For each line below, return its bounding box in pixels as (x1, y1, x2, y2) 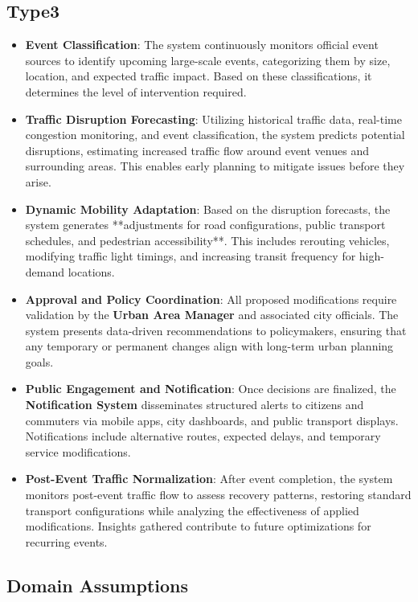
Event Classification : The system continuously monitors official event (25, 36, 379, 53)
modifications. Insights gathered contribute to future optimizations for (25, 518, 371, 534)
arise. (25, 173, 51, 190)
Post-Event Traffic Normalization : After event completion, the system (25, 470, 393, 487)
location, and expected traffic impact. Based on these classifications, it (25, 68, 372, 84)
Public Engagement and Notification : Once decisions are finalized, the (25, 380, 396, 397)
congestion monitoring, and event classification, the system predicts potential (25, 126, 405, 143)
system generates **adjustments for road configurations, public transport (25, 216, 386, 233)
